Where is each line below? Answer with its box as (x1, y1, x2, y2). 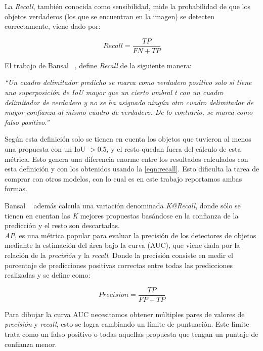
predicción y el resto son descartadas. (5, 220, 120, 231)
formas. (5, 183, 27, 194)
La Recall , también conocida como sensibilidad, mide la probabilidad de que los (5, 1, 251, 11)
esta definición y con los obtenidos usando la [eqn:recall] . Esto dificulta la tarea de (5, 163, 259, 174)
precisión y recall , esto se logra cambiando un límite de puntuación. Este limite (5, 319, 249, 329)
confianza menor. (5, 338, 57, 349)
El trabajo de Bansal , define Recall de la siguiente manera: (5, 60, 192, 70)
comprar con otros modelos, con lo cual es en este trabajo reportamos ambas (5, 173, 242, 184)
